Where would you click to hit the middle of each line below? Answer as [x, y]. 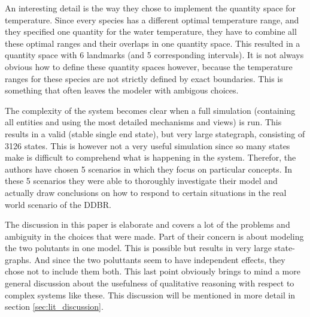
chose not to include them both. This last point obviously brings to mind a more [153, 271]
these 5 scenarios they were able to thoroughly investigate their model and [141, 181]
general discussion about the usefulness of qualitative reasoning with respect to [150, 283]
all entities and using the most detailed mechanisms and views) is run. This [143, 122]
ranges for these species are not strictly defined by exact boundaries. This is [144, 78]
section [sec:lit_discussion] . [54, 307]
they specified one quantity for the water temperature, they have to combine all [151, 31]
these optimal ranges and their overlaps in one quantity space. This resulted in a [153, 43]
